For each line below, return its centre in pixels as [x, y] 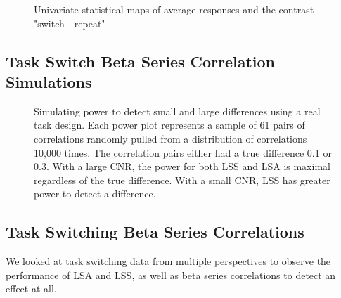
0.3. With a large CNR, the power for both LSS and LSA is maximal [182, 166]
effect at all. [31, 289]
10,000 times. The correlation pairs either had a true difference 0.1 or [183, 152]
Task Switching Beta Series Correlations [155, 232]
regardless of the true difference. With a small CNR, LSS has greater [182, 180]
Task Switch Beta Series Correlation [141, 61]
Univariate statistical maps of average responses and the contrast [174, 9]
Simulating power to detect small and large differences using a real [177, 111]
